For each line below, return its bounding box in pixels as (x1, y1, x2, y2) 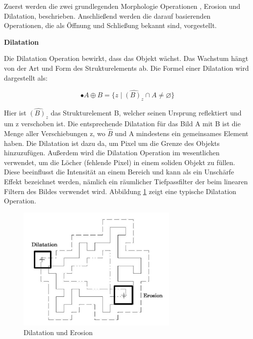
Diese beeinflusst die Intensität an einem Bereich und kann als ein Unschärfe (4, 167, 234, 177)
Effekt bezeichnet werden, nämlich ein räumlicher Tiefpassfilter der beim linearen (4, 176, 248, 186)
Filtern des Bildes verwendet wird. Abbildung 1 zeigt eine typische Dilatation (4, 186, 236, 196)
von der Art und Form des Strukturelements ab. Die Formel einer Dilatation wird (4, 62, 249, 73)
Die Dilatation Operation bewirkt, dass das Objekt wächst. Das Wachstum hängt (4, 53, 249, 63)
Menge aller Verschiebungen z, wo (4, 128, 105, 138)
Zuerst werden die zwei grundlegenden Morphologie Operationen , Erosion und (4, 1, 241, 11)
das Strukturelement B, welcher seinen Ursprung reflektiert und (51, 108, 242, 118)
